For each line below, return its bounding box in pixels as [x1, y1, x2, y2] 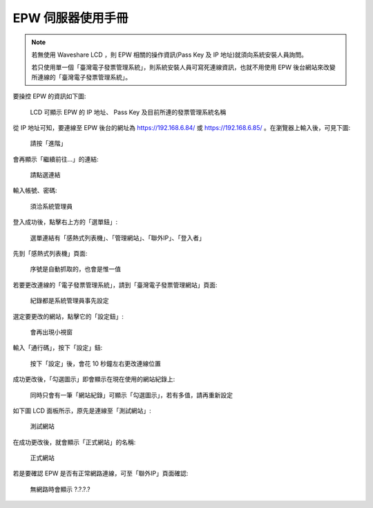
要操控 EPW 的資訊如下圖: [12, 92, 86, 100]
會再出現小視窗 [30, 328, 73, 336]
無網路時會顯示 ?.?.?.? [30, 485, 90, 493]
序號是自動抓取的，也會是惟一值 [30, 265, 121, 273]
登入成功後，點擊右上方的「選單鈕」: [12, 218, 118, 226]
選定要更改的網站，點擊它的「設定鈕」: [12, 312, 124, 321]
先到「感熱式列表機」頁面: [12, 250, 88, 258]
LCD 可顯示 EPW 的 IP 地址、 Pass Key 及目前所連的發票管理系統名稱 [30, 108, 227, 116]
